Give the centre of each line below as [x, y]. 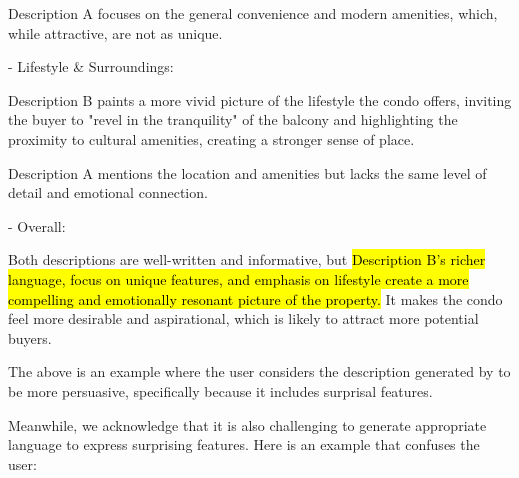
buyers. [30, 337]
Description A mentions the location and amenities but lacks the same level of [247, 172]
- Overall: [37, 225]
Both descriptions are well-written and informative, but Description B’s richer [247, 259]
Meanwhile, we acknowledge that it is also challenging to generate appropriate [247, 424]
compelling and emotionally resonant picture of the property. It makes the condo [255, 298]
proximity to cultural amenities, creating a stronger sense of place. [211, 138]
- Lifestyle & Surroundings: [91, 66]
